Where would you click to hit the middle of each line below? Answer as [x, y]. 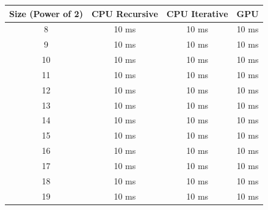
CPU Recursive [125, 13]
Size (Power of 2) [46, 13]
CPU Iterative [197, 13]
